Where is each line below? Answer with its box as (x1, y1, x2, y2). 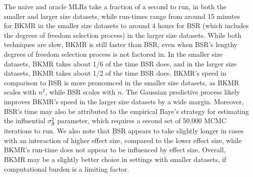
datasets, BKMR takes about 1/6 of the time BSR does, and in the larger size (4, 58, 236, 68)
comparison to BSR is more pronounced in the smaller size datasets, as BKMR (4, 77, 239, 87)
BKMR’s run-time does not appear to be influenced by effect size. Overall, (4, 145, 226, 155)
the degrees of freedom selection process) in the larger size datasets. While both (4, 30, 241, 40)
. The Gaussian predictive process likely (122, 87, 240, 97)
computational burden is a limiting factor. (4, 163, 129, 174)
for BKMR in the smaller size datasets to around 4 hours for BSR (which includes (4, 20, 249, 31)
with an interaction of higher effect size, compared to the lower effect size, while (4, 135, 242, 145)
